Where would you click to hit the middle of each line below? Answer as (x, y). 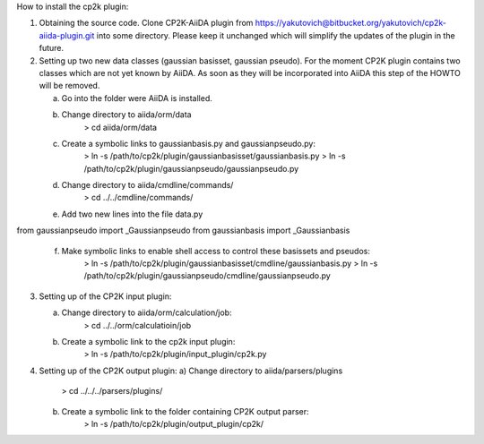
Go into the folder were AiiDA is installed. (137, 98)
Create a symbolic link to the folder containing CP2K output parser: (185, 411)
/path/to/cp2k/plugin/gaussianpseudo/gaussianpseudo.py (191, 168)
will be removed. (69, 86)
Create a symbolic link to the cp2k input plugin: (148, 341)
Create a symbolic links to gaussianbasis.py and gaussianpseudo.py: (188, 143)
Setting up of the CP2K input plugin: (105, 296)
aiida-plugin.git (67, 35)
